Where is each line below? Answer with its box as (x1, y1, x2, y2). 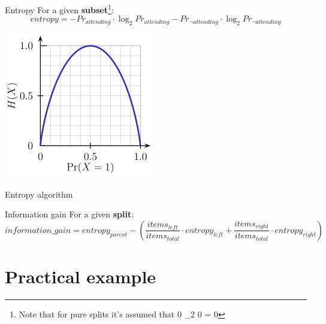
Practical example (5, 264, 156, 289)
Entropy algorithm (5, 187, 73, 200)
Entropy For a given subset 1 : (5, 2, 114, 16)
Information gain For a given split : (5, 208, 134, 220)
